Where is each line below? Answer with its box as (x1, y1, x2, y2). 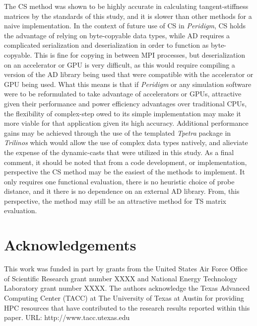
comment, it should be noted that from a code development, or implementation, (4, 157, 247, 167)
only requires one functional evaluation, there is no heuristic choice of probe (4, 176, 235, 186)
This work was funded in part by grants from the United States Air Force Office (4, 263, 248, 274)
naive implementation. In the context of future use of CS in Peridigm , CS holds (4, 20, 246, 31)
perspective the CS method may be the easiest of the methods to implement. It (4, 166, 245, 177)
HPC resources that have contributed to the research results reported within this (4, 302, 250, 313)
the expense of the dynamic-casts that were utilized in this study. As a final (4, 147, 234, 157)
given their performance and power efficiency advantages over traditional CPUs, (4, 98, 247, 108)
